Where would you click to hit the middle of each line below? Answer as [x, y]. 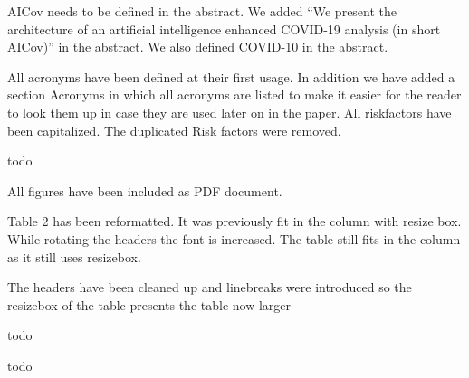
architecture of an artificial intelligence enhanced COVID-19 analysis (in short [224, 28]
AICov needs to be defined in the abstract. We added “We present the [202, 11]
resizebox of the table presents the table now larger [149, 304]
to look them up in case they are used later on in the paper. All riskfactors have [230, 112]
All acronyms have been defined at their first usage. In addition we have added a [231, 76]
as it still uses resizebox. [74, 256]
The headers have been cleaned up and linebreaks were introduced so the [210, 287]
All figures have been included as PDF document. [145, 190]
